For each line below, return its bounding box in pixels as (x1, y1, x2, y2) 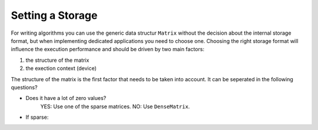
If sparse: (25, 114, 49, 121)
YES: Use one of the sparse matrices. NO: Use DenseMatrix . (40, 103, 190, 110)
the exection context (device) (25, 65, 97, 72)
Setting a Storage (11, 9, 98, 22)
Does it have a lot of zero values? (25, 95, 107, 102)
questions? (11, 84, 38, 91)
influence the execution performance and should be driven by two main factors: (11, 46, 204, 53)
